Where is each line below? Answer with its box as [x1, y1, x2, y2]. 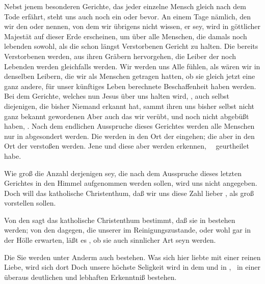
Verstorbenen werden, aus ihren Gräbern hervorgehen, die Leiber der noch [4, 50, 236, 61]
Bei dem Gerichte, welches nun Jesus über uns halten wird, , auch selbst [4, 91, 230, 101]
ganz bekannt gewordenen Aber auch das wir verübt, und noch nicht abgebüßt [4, 110, 249, 121]
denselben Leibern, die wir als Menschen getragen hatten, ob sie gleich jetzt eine [4, 71, 255, 81]
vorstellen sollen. [4, 197, 56, 208]
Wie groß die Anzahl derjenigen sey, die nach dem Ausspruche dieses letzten [4, 167, 242, 178]
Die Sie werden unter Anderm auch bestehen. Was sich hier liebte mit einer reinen [4, 251, 261, 262]
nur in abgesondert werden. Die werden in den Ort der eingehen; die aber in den [4, 130, 255, 141]
